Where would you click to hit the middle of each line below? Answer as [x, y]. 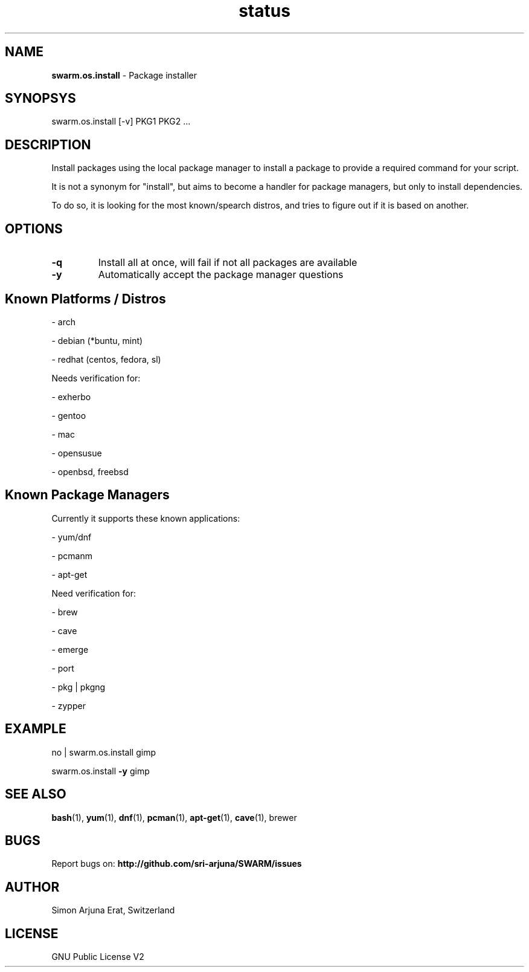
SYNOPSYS [40, 99]
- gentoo [69, 415]
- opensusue [77, 453]
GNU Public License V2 [98, 957]
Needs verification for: [96, 378]
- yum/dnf [72, 537]
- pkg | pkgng [79, 687]
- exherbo [71, 397]
